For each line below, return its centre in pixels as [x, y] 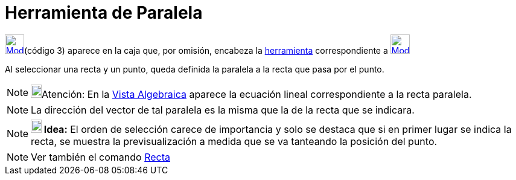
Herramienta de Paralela [104, 13]
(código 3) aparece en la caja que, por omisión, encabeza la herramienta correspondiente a [206, 50]
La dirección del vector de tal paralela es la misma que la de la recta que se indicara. [223, 110]
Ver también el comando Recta [101, 157]
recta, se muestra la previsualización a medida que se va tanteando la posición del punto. [234, 141]
